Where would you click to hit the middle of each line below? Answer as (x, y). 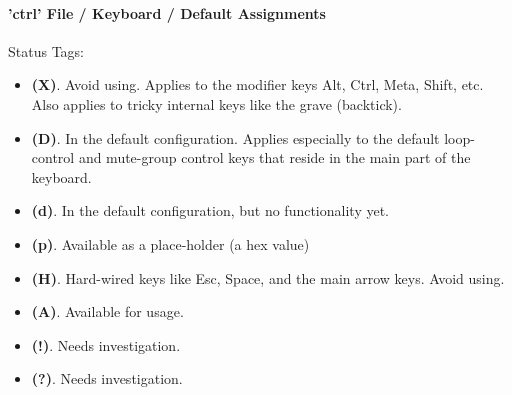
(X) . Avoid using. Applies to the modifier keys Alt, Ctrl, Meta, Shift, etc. (257, 84)
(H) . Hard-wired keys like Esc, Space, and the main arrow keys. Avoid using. (268, 277)
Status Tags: (46, 50)
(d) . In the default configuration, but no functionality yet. (210, 210)
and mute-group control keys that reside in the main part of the (274, 157)
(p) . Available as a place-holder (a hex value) (170, 243)
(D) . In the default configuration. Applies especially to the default (235, 137)
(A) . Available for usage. (107, 311)
